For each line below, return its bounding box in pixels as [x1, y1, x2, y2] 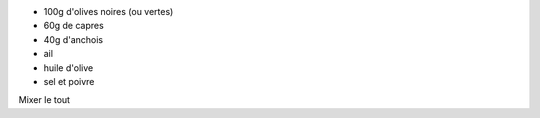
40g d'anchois [43, 33, 104, 45]
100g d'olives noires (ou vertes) [43, 6, 174, 17]
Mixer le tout [18, 94, 70, 106]
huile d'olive [43, 61, 94, 74]
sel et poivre [43, 75, 95, 87]
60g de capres [43, 20, 104, 32]
